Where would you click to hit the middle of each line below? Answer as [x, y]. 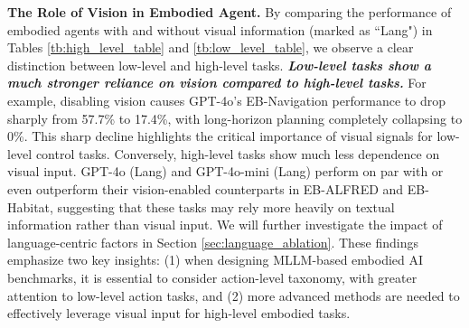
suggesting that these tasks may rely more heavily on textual [226, 206]
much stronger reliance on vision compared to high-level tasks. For [217, 83]
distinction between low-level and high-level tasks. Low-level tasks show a [220, 65]
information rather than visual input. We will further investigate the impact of [225, 225]
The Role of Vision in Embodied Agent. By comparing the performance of [230, 12]
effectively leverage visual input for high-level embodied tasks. [179, 313]
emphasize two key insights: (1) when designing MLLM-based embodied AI [216, 260]
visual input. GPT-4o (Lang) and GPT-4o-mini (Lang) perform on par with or [225, 171]
